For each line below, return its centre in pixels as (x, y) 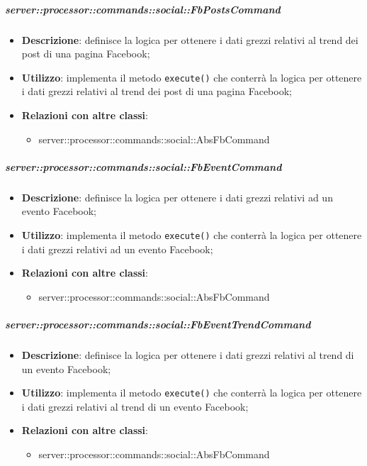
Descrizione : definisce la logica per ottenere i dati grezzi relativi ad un (177, 197)
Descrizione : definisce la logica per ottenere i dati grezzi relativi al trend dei (190, 39)
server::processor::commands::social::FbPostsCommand (143, 9)
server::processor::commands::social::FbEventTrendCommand (158, 324)
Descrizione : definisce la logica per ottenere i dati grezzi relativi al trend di (188, 354)
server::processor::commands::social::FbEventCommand (143, 166)
